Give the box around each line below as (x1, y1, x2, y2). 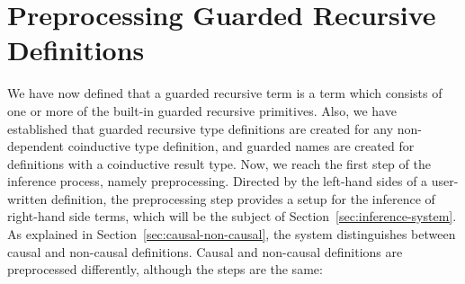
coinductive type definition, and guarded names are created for (67, 137, 415, 155)
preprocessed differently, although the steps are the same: (7, 260, 323, 279)
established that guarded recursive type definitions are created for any (7, 119, 394, 138)
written (7, 189, 48, 208)
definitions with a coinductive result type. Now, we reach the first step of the (7, 154, 431, 173)
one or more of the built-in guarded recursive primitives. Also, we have (7, 101, 397, 120)
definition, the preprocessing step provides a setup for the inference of (51, 189, 435, 208)
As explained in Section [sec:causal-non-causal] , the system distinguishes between (7, 225, 456, 244)
